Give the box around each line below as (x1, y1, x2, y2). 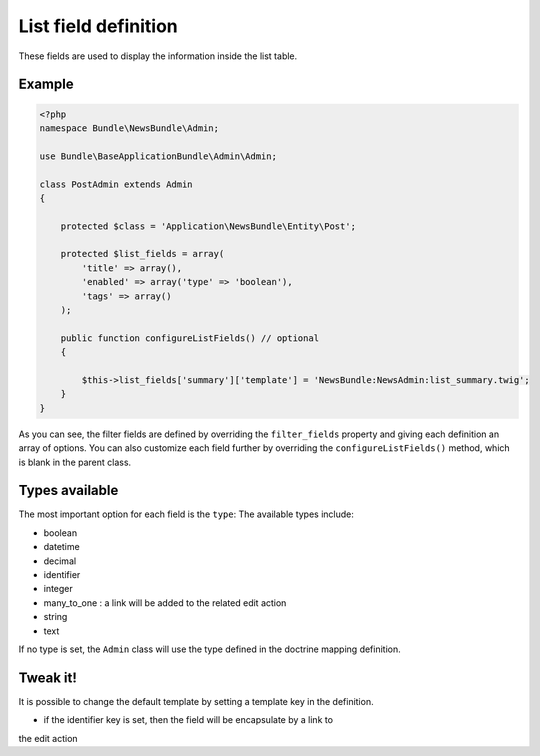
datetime (43, 541, 80, 553)
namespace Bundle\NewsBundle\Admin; (39, 122, 220, 134)
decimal (43, 555, 77, 567)
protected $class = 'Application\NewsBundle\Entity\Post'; (60, 220, 357, 232)
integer (43, 583, 74, 595)
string (43, 611, 68, 623)
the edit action (18, 732, 79, 744)
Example (18, 76, 74, 93)
